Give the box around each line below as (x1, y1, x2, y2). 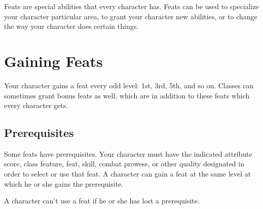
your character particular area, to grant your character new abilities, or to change (4, 11, 257, 21)
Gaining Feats (4, 50, 103, 71)
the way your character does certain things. (4, 21, 139, 31)
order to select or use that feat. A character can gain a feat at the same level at (4, 168, 251, 179)
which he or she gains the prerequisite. (4, 178, 124, 189)
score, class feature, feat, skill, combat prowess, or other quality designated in (4, 158, 244, 169)
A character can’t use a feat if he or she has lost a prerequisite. (4, 195, 200, 206)
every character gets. (4, 100, 68, 111)
